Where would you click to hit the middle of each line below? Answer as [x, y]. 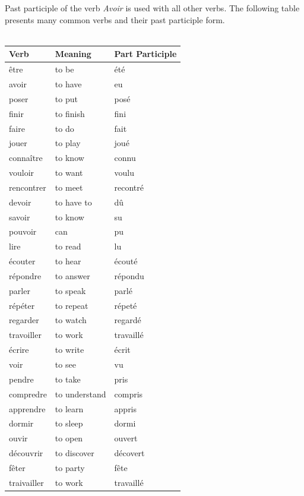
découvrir [26, 453]
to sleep [69, 423]
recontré [129, 187]
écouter [22, 261]
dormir [21, 423]
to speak [70, 290]
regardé [128, 320]
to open [69, 438]
